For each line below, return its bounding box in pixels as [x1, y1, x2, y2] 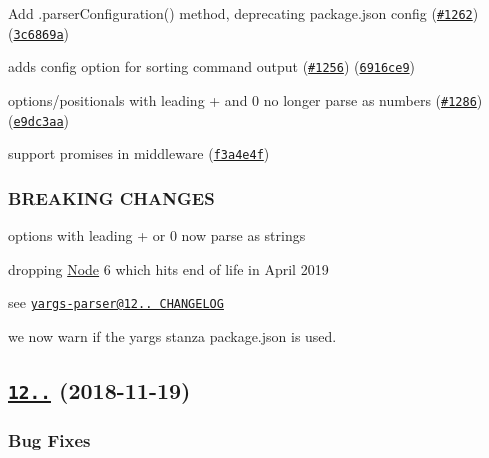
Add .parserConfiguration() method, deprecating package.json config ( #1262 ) [8, 3, 479, 23]
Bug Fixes [8, 427, 91, 452]
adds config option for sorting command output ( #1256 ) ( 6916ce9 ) [8, 56, 416, 77]
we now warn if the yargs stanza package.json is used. [8, 326, 337, 346]
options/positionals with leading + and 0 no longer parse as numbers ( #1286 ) [8, 89, 483, 110]
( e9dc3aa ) [8, 109, 70, 130]
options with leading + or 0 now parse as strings [8, 225, 306, 246]
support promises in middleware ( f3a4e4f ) [8, 143, 270, 164]
